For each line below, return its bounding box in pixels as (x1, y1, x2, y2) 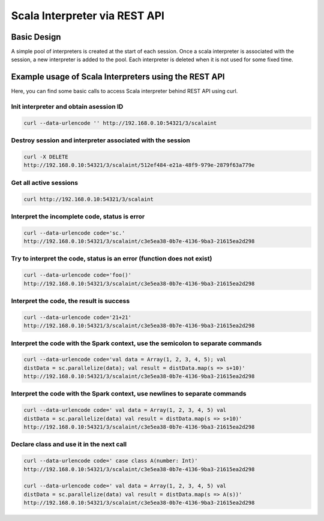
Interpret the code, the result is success (11, 297, 130, 305)
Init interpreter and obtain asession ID (11, 103, 124, 111)
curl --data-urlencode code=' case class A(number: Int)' (23, 457, 198, 465)
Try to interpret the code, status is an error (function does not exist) (11, 254, 212, 263)
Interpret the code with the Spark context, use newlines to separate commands (11, 390, 247, 398)
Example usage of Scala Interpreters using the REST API (11, 72, 225, 82)
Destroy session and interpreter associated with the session (11, 136, 190, 145)
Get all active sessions (11, 178, 78, 187)
